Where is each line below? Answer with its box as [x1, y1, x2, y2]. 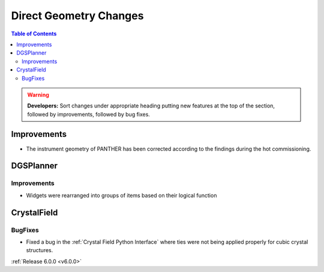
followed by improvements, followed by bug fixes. [27, 110, 150, 118]
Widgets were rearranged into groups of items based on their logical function [26, 192, 217, 199]
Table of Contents [11, 30, 57, 37]
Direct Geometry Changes [11, 9, 144, 22]
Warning [27, 91, 49, 98]
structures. [26, 247, 53, 254]
